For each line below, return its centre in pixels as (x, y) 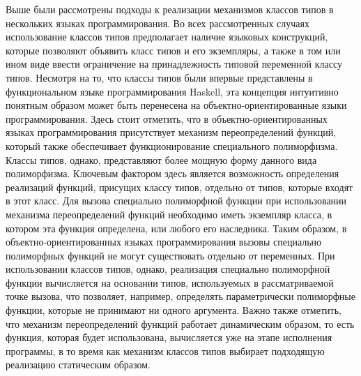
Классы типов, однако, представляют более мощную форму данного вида (161, 159)
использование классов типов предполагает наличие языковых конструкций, (167, 37)
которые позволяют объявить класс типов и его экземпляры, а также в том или (173, 50)
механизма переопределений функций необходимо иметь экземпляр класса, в (169, 214)
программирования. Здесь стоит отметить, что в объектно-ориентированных (167, 118)
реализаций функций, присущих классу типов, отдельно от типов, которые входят (179, 187)
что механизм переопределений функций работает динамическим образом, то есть (180, 323)
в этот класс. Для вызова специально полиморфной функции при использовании (176, 201)
